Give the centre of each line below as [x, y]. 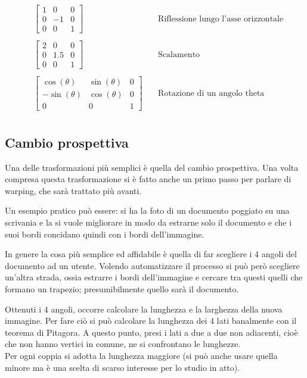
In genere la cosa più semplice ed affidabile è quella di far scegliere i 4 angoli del [151, 254]
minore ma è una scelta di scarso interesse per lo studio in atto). [123, 367]
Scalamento [179, 54]
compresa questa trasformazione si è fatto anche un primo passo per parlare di [148, 179]
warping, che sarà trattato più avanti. [73, 190]
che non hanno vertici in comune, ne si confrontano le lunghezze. [123, 344]
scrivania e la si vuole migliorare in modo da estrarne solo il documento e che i [148, 222]
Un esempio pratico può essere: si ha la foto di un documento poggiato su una [147, 210]
